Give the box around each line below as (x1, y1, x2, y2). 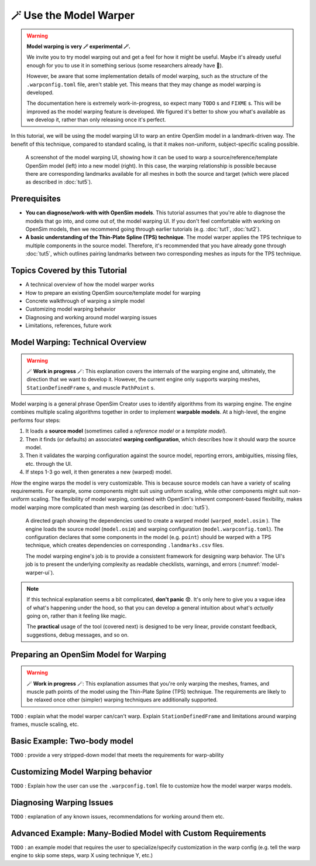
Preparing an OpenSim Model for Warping (11, 649, 167, 659)
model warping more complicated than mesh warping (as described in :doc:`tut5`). (11, 504, 210, 511)
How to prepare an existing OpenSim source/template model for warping (25, 289, 201, 296)
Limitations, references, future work (25, 322, 112, 329)
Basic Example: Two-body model (11, 736, 134, 746)
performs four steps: (11, 417, 61, 424)
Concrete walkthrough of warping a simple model (25, 297, 145, 304)
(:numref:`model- (238, 561, 280, 568)
